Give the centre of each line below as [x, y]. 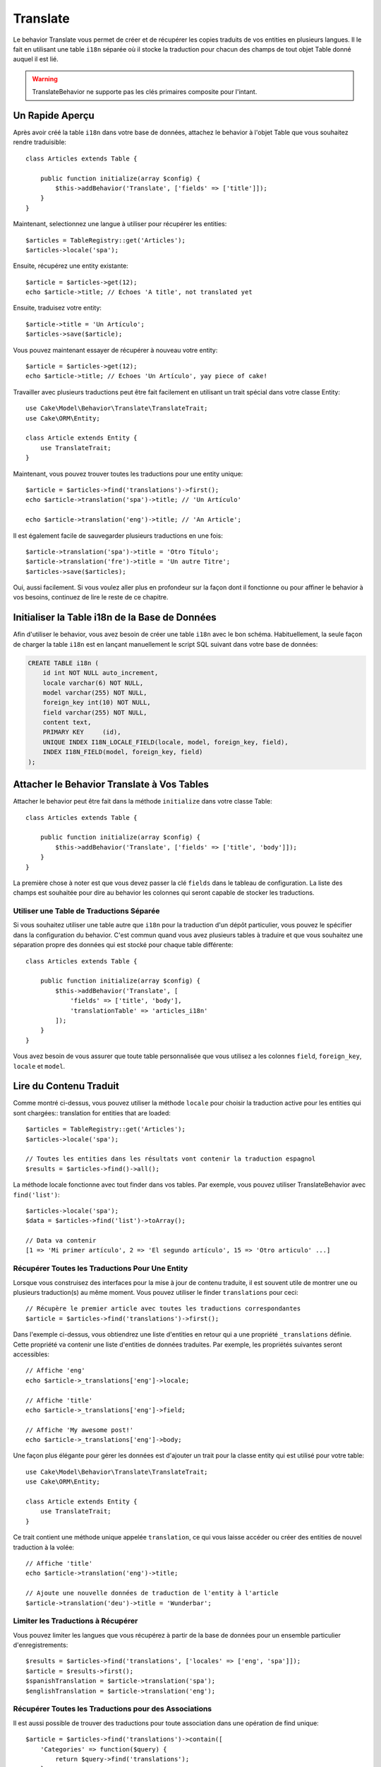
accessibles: [31, 1354]
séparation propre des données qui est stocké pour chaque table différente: [123, 945]
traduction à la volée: [43, 1547]
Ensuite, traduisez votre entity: [58, 308]
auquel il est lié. [36, 59]
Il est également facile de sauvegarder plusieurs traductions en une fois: [118, 535]
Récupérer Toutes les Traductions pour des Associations [113, 1709]
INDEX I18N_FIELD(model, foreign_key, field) [123, 752]
